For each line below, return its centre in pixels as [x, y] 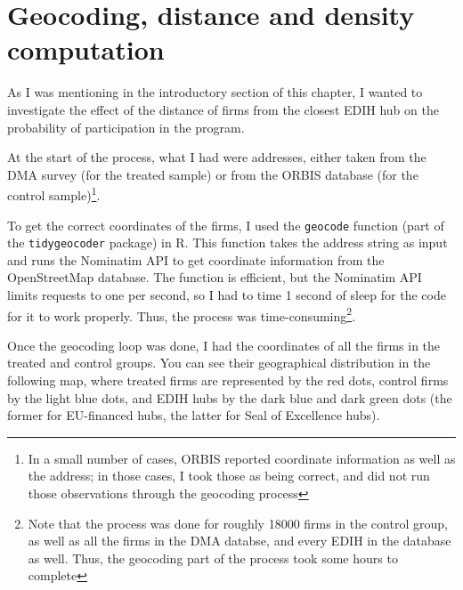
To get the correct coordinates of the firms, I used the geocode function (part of [226, 225]
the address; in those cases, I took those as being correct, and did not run [229, 476]
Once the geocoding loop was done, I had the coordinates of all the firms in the [224, 345]
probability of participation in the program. [126, 127]
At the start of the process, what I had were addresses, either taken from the [217, 157]
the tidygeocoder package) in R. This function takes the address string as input [227, 242]
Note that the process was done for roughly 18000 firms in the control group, [238, 523]
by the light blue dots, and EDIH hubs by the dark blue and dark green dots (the [230, 397]
